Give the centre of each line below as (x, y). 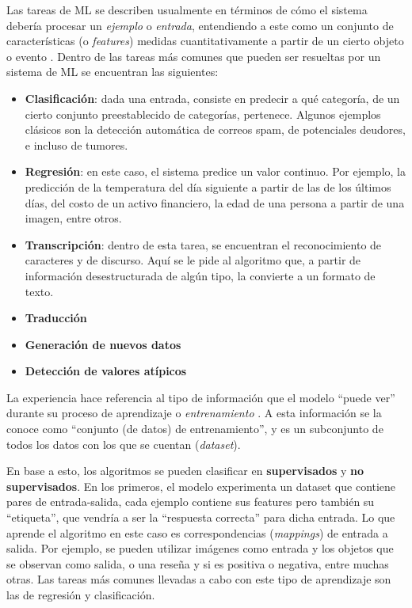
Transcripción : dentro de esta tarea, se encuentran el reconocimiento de (203, 244)
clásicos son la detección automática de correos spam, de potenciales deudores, (215, 129)
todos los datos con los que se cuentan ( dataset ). (124, 444)
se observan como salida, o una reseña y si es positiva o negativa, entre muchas (198, 563)
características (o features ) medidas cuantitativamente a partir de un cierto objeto (205, 41)
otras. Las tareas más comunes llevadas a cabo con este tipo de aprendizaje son (199, 579)
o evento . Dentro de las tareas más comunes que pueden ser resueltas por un (194, 56)
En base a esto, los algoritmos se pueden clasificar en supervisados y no (185, 471)
